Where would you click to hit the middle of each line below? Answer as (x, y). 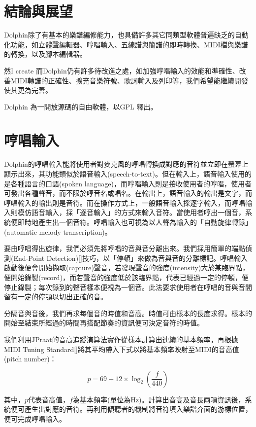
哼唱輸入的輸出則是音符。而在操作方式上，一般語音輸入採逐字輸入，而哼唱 (125, 202)
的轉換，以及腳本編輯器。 (45, 54)
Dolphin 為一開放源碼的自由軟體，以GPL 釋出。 (81, 106)
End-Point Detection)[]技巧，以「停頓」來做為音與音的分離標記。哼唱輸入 (130, 258)
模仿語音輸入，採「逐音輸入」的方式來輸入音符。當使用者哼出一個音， (131, 212)
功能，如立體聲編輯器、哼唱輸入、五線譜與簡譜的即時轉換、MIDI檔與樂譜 (129, 44)
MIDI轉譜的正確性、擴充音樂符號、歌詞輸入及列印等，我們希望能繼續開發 (129, 80)
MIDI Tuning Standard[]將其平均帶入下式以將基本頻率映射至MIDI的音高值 (122, 349)
